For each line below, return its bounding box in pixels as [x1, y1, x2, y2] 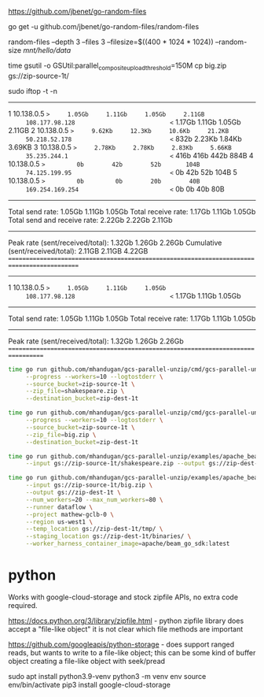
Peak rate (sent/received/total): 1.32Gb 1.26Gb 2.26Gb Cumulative [8, 238, 222, 247]
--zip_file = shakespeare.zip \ [25, 387, 125, 395]
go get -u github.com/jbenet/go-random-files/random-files [8, 22, 200, 31]
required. [8, 600, 38, 610]
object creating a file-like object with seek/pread [8, 656, 166, 665]
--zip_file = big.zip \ [25, 431, 97, 439]
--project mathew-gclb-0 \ [25, 510, 114, 518]
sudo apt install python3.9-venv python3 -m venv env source [8, 671, 207, 680]
